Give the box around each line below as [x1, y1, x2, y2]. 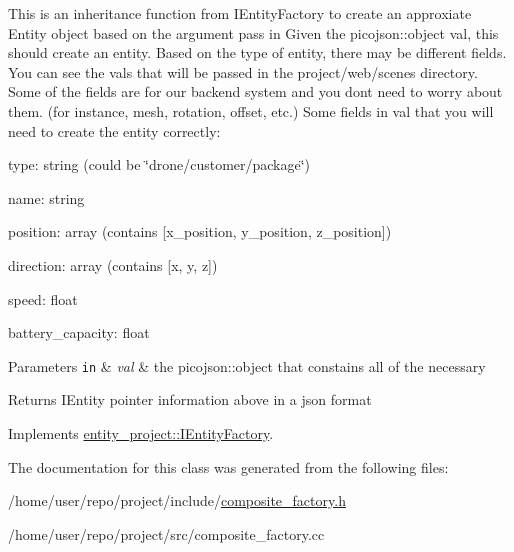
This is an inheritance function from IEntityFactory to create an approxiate [8, 3, 472, 23]
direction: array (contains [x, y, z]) [8, 254, 218, 275]
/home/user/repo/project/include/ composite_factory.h [8, 490, 346, 511]
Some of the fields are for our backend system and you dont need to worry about [8, 81, 503, 102]
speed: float [8, 288, 78, 309]
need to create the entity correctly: [8, 120, 221, 141]
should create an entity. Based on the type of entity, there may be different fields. [8, 42, 507, 63]
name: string [8, 187, 85, 208]
